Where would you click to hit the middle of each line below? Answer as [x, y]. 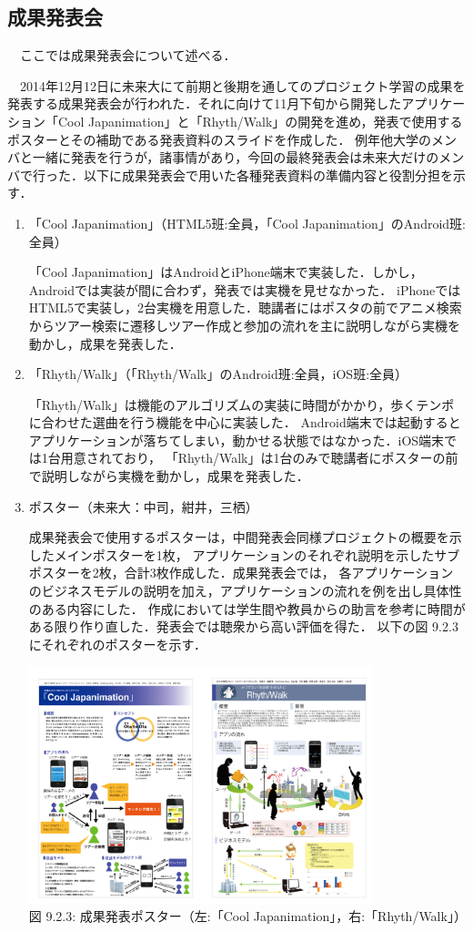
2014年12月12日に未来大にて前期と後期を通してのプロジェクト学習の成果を [242, 85]
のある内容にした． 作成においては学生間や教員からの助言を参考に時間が [247, 608]
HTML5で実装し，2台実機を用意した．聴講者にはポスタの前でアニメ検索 [245, 307]
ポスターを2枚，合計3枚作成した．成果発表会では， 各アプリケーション [241, 573]
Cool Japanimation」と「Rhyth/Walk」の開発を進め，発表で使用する [260, 121]
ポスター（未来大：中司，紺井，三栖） [143, 506]
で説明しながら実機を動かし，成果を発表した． [169, 476]
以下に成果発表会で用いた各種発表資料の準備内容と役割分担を [268, 174]
